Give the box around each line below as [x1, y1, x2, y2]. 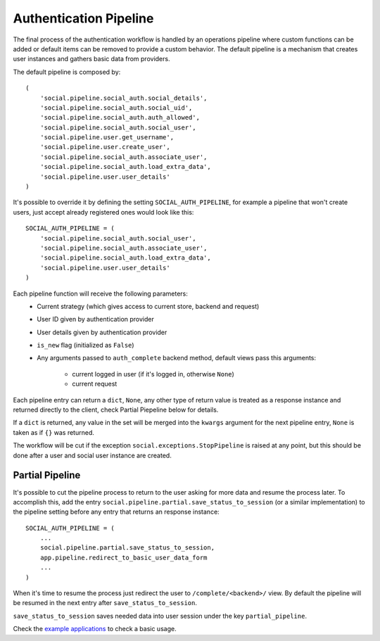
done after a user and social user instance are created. [13, 451, 172, 459]
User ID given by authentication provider [37, 315, 154, 324]
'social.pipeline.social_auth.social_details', [39, 94, 208, 102]
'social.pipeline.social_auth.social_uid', [39, 103, 193, 112]
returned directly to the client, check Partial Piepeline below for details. [13, 405, 219, 414]
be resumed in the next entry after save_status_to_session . [13, 599, 197, 607]
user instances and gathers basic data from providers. [13, 55, 170, 63]
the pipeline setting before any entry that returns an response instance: [13, 507, 220, 516]
